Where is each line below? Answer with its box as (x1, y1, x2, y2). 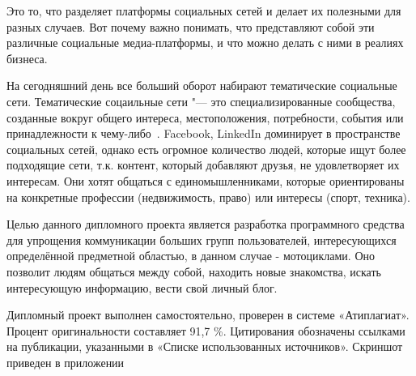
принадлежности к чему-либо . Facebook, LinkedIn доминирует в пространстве (6, 125, 401, 142)
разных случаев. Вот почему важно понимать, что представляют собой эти (6, 18, 375, 35)
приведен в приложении (6, 353, 125, 370)
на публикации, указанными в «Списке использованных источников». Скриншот (6, 338, 403, 355)
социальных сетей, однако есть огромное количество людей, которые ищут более (6, 140, 406, 157)
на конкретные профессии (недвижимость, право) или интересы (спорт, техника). (6, 188, 410, 205)
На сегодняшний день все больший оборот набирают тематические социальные (6, 77, 397, 94)
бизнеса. (6, 49, 48, 66)
